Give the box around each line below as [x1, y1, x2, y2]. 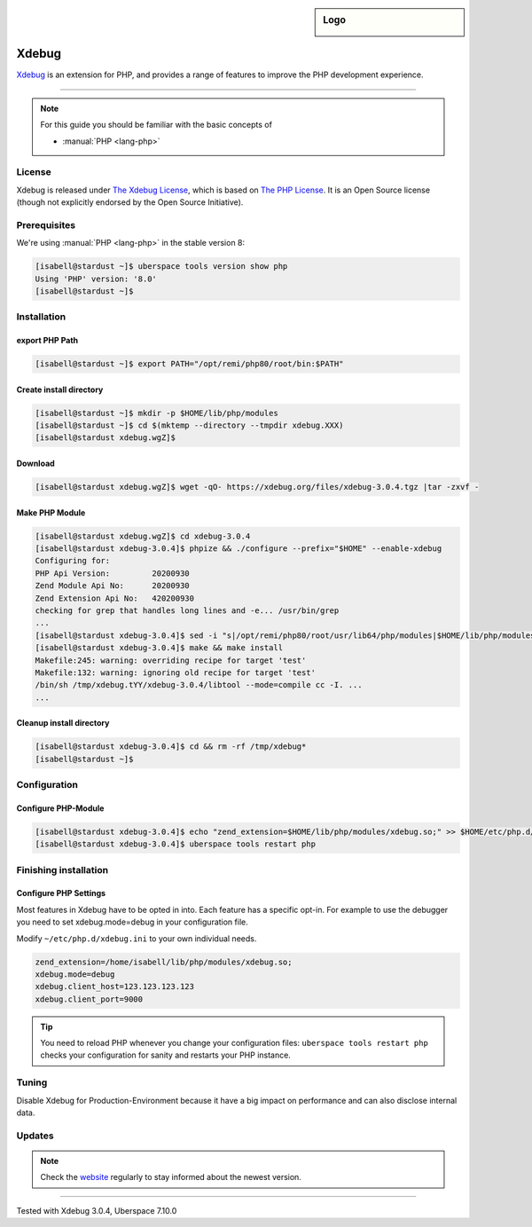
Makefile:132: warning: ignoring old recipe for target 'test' [35, 667, 317, 678]
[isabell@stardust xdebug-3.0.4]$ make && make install [35, 643, 284, 653]
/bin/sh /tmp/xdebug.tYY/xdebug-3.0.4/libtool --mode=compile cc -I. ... [35, 680, 363, 690]
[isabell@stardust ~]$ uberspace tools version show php [35, 262, 288, 271]
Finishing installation [16, 863, 109, 876]
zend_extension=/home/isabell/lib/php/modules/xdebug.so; [35, 956, 293, 967]
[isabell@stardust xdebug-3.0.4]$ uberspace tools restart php [35, 839, 317, 849]
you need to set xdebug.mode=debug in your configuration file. [16, 916, 248, 927]
